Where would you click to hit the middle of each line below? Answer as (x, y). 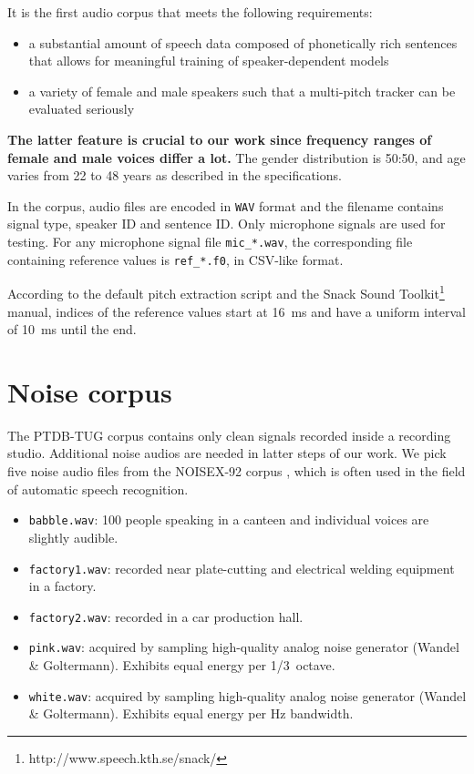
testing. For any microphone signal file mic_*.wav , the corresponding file (210, 241)
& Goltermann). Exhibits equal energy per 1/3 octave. (182, 665)
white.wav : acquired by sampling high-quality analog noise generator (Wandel (247, 695)
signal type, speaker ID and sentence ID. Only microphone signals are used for (227, 224)
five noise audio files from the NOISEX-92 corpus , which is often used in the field (237, 471)
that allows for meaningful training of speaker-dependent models (209, 61)
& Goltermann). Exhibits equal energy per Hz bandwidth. (191, 713)
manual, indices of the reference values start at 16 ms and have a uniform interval (237, 311)
